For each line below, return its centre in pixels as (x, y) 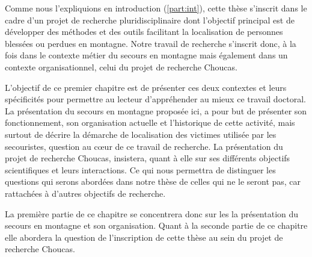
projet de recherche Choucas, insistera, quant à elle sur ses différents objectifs (148, 158)
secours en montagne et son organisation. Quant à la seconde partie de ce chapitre (156, 225)
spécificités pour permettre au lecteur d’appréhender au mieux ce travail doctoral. (155, 99)
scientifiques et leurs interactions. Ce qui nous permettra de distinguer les (140, 169)
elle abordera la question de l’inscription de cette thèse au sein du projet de (144, 237)
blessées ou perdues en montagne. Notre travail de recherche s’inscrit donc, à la (151, 43)
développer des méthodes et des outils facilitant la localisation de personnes (144, 32)
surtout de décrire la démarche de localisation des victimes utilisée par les (141, 134)
